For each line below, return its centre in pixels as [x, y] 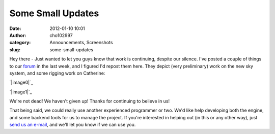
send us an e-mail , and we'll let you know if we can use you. [73, 125]
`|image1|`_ [21, 92]
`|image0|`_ [21, 82]
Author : [18, 35]
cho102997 [61, 35]
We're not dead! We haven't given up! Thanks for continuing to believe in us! [90, 101]
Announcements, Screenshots [81, 43]
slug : [15, 49]
